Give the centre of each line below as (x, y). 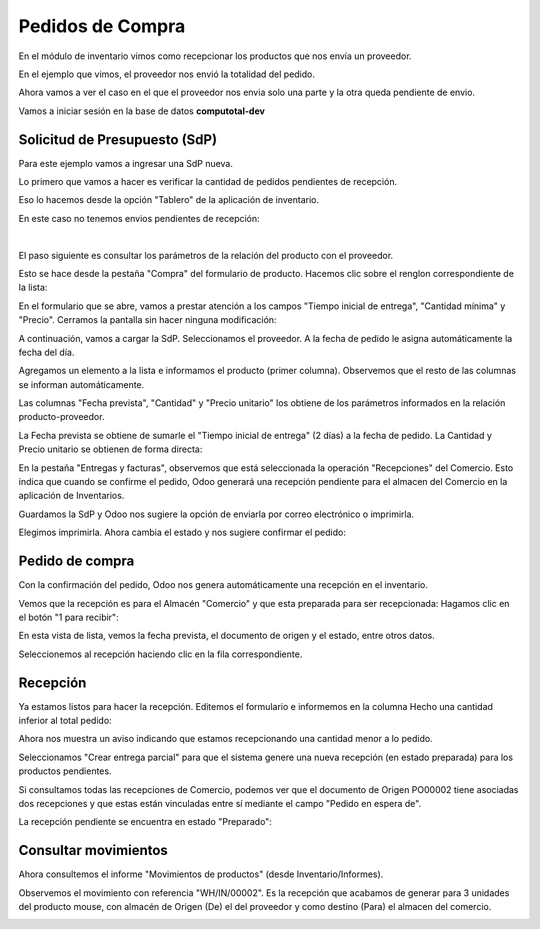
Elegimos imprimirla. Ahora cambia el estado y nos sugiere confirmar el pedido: (182, 532)
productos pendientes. (65, 771)
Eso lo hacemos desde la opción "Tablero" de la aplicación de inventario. (169, 200)
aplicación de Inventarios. (71, 496)
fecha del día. (46, 352)
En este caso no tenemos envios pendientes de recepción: (139, 218)
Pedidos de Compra (102, 26)
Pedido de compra (76, 561)
